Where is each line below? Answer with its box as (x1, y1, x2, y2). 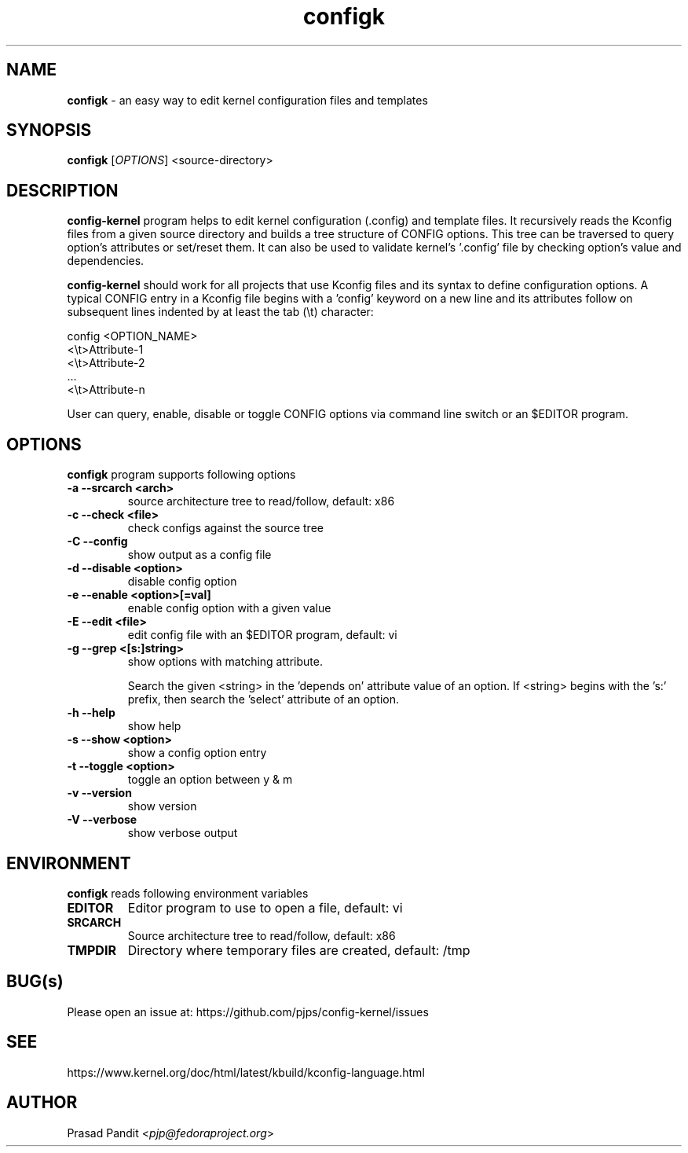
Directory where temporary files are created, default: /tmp (127, 942, 470, 958)
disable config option (127, 575, 237, 589)
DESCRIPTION (6, 180, 119, 200)
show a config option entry (127, 746, 267, 760)
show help (127, 719, 181, 733)
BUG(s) (6, 971, 64, 992)
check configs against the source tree (127, 521, 324, 535)
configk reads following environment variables (67, 886, 309, 900)
